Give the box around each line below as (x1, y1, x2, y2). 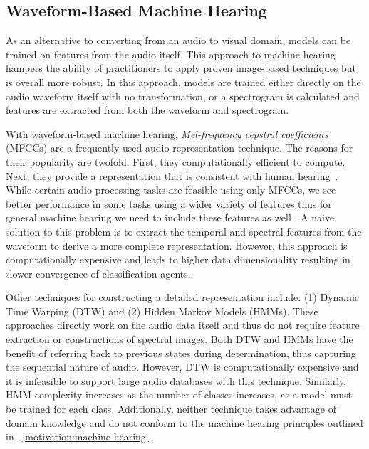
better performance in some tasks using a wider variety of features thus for (6, 196, 332, 211)
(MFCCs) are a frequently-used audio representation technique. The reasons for (6, 140, 353, 155)
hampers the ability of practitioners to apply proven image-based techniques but (6, 60, 357, 75)
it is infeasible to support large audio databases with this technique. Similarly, (6, 373, 347, 388)
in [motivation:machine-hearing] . (6, 429, 152, 444)
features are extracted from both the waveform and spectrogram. (6, 102, 289, 117)
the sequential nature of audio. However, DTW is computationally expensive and (6, 359, 359, 374)
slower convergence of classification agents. (6, 265, 191, 280)
